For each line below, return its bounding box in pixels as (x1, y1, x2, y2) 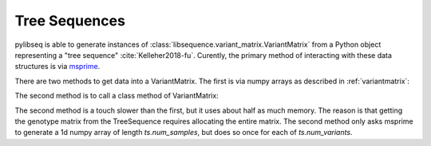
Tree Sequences (14, 12, 125, 29)
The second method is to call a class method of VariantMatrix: (14, 91, 219, 101)
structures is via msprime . (14, 62, 101, 71)
